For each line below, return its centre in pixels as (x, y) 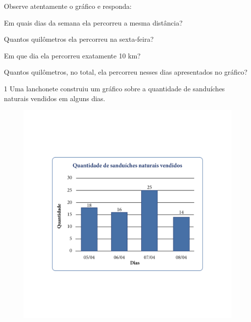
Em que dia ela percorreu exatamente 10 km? (72, 55)
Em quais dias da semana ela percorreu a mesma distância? (93, 22)
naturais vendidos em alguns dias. (55, 98)
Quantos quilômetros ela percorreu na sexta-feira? (79, 39)
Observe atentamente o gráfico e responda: (68, 6)
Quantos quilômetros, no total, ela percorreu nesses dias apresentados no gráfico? (126, 72)
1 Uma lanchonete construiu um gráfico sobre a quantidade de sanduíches (114, 88)
